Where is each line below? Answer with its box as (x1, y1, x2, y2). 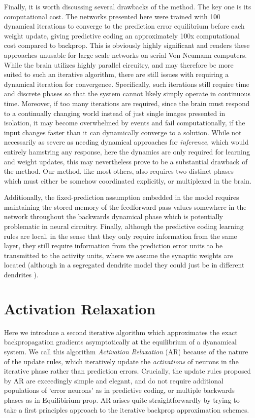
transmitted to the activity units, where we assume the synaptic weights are (4, 250, 233, 260)
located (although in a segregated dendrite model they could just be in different (4, 260, 245, 270)
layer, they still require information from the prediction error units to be (4, 240, 223, 251)
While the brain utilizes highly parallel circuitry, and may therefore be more (4, 59, 234, 70)
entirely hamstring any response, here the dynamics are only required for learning (4, 146, 250, 156)
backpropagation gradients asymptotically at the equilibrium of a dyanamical (4, 337, 237, 347)
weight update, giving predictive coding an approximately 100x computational (4, 30, 240, 40)
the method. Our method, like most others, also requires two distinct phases (4, 166, 234, 176)
